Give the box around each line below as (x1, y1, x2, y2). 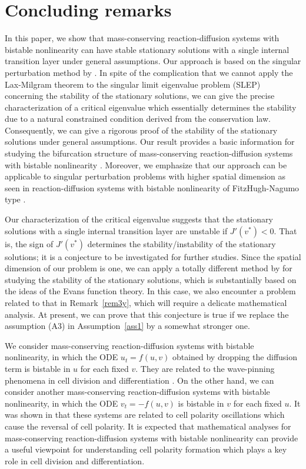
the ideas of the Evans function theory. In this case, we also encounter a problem (5, 285, 296, 297)
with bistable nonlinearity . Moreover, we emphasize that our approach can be (5, 158, 287, 171)
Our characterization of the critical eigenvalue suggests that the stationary (5, 213, 273, 225)
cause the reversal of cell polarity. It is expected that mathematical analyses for (5, 420, 291, 432)
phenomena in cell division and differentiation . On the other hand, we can (5, 374, 274, 386)
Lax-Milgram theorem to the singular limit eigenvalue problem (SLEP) (5, 78, 261, 90)
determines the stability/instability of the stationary (87, 237, 276, 250)
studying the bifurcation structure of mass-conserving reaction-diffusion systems (5, 147, 293, 159)
